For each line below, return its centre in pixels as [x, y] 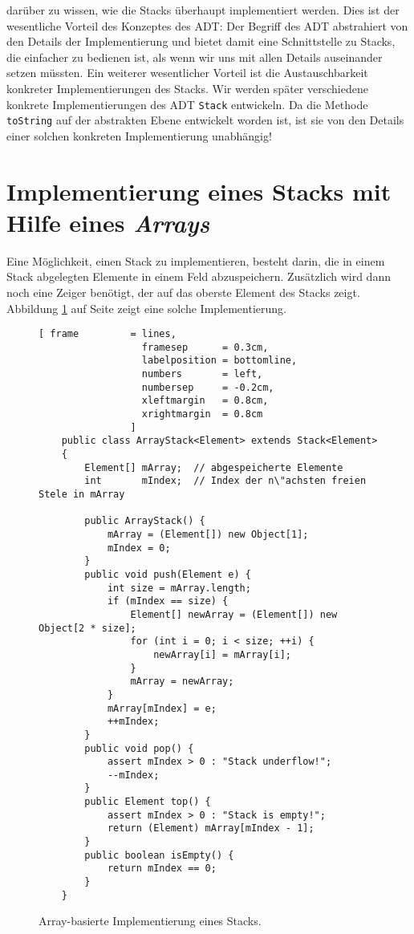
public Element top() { [148, 802]
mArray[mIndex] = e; [162, 708]
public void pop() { [139, 748]
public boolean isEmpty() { [159, 855]
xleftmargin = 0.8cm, [205, 401]
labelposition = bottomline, [219, 361]
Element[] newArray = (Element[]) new [234, 614]
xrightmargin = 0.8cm [202, 414]
